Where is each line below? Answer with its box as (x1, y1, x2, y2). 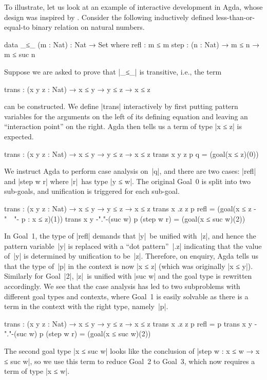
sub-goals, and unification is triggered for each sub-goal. (4, 186, 180, 196)
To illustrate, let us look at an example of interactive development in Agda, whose (4, 2, 263, 12)
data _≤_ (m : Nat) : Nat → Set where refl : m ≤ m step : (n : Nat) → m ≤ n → (4, 39, 260, 49)
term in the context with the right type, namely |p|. (4, 301, 168, 312)
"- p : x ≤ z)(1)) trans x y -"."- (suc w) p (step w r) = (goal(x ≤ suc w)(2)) (14, 213, 245, 224)
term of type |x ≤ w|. (4, 366, 70, 376)
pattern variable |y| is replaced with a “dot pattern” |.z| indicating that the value (4, 240, 262, 251)
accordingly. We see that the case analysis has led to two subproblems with (4, 281, 240, 292)
